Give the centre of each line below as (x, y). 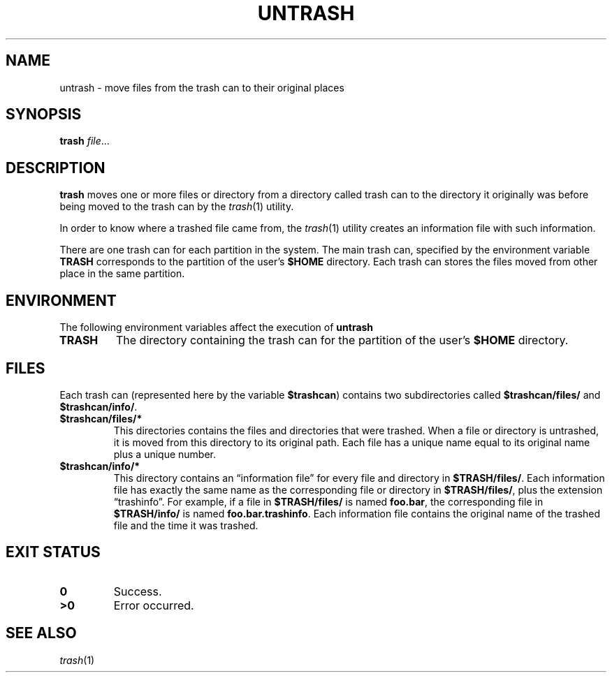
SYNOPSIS (44, 115)
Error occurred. (154, 605)
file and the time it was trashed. (186, 525)
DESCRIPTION (56, 168)
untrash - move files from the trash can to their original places (202, 87)
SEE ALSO (41, 633)
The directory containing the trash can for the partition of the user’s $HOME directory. (342, 340)
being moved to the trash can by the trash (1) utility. (177, 207)
